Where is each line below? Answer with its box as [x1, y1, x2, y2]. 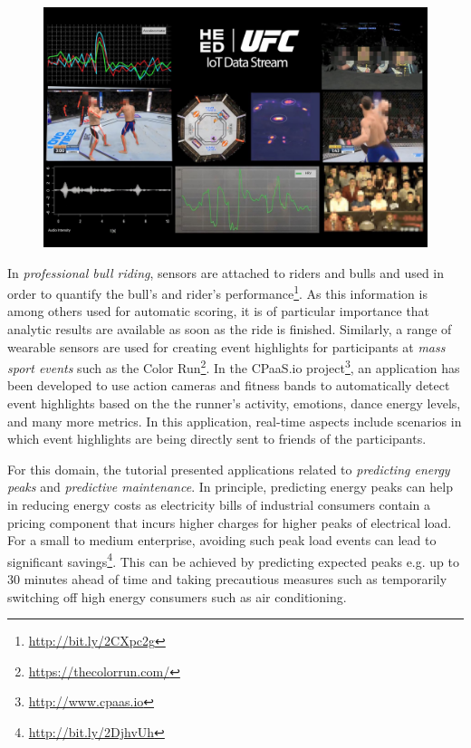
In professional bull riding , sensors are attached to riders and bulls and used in [7, 263, 445, 282]
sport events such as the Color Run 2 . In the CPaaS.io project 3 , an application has [7, 356, 460, 377]
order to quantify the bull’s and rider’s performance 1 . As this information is [7, 282, 428, 302]
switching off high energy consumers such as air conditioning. [7, 587, 347, 606]
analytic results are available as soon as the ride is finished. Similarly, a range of [7, 320, 452, 339]
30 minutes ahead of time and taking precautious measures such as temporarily [7, 570, 447, 589]
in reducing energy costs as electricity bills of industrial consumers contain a [7, 495, 430, 514]
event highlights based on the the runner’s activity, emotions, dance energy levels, [7, 394, 461, 413]
